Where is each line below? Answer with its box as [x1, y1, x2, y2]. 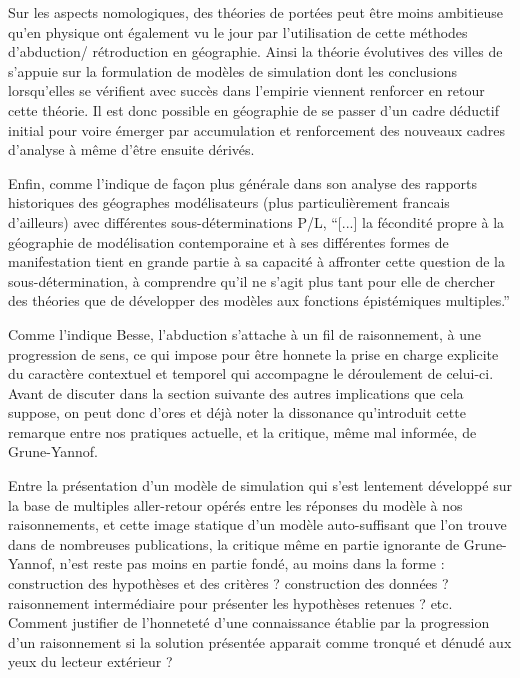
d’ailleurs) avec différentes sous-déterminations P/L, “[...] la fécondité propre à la [8, 211, 505, 232]
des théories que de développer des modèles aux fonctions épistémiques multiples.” [8, 290, 510, 311]
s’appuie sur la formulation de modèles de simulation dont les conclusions [8, 60, 458, 81]
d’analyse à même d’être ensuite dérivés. [8, 139, 255, 160]
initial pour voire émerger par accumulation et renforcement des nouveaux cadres [8, 119, 506, 140]
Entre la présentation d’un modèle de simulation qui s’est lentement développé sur [8, 475, 512, 496]
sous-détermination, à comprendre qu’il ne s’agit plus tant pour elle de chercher [8, 270, 496, 291]
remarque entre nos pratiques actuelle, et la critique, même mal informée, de [8, 421, 477, 442]
